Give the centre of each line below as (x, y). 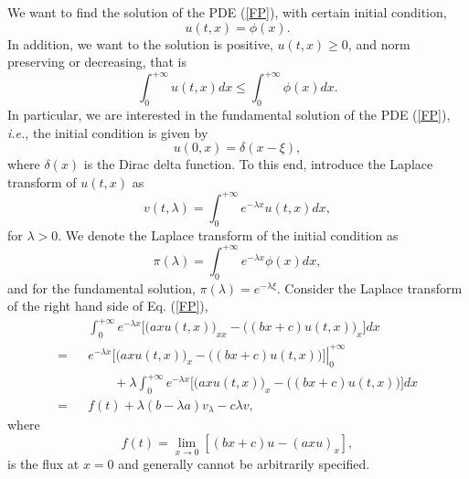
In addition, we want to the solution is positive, (140, 43)
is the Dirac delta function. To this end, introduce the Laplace (258, 164)
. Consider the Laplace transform (369, 287)
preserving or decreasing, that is (97, 62)
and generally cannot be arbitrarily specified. (244, 464)
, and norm (379, 43)
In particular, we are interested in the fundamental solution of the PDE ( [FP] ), (229, 115)
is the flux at (43, 464)
